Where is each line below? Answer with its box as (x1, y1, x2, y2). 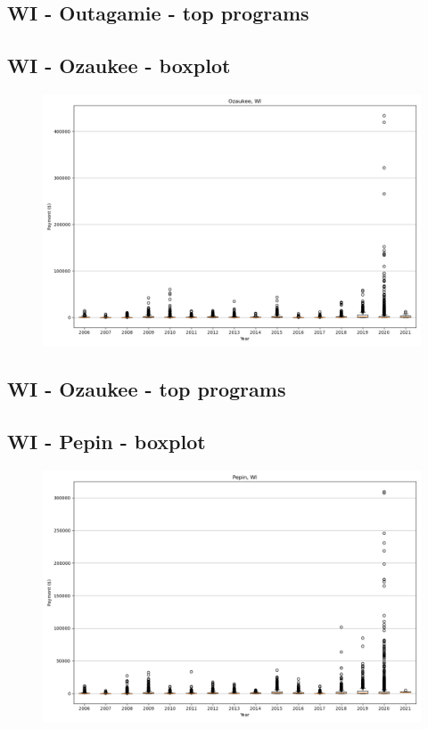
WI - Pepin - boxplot (7, 428, 206, 455)
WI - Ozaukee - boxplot (7, 52, 231, 79)
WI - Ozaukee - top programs (7, 375, 286, 403)
